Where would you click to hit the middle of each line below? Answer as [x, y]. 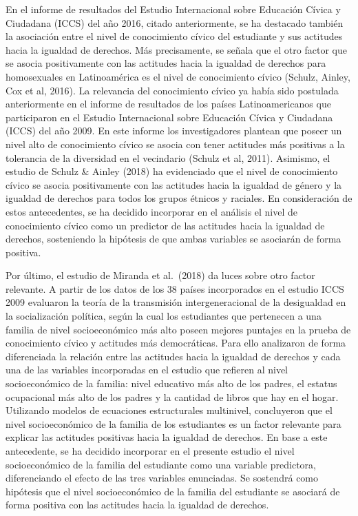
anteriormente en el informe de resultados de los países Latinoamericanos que [168, 104]
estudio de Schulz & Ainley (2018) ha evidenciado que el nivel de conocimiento [172, 171]
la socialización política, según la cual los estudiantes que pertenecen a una [164, 316]
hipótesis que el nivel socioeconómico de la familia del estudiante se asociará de [173, 491]
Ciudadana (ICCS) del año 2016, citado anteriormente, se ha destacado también [175, 22]
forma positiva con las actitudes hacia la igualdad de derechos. [137, 505]
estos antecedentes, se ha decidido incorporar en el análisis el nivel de [152, 211]
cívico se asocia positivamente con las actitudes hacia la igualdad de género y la [174, 184]
